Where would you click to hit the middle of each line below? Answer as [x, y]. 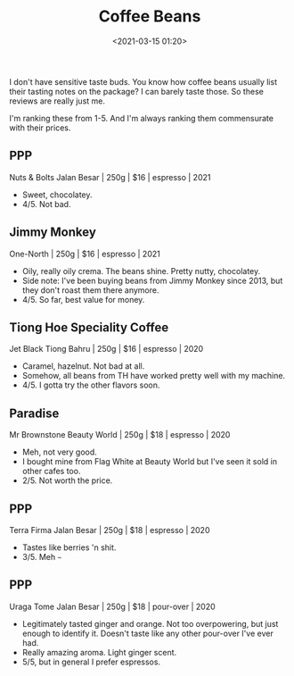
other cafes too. [51, 472]
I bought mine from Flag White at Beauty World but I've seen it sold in [150, 462]
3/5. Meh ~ [42, 557]
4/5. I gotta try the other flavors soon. [91, 385]
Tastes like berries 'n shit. [69, 547]
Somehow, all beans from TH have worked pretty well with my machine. [154, 376]
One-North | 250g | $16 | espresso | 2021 [85, 254]
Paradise [34, 413]
